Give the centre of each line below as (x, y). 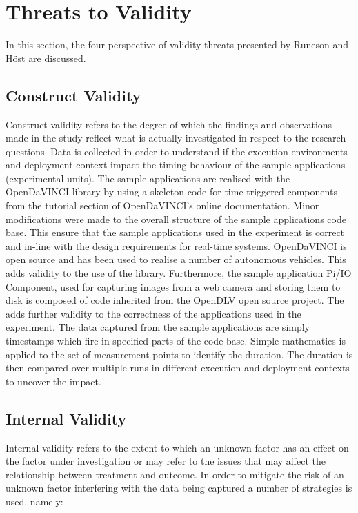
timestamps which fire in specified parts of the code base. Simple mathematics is (176, 341)
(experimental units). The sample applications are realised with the (148, 178)
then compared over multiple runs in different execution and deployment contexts (178, 368)
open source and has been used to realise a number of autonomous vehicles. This (176, 259)
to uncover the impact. (53, 381)
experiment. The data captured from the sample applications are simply (158, 327)
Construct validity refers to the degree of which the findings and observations (169, 124)
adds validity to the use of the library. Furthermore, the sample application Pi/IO (179, 273)
